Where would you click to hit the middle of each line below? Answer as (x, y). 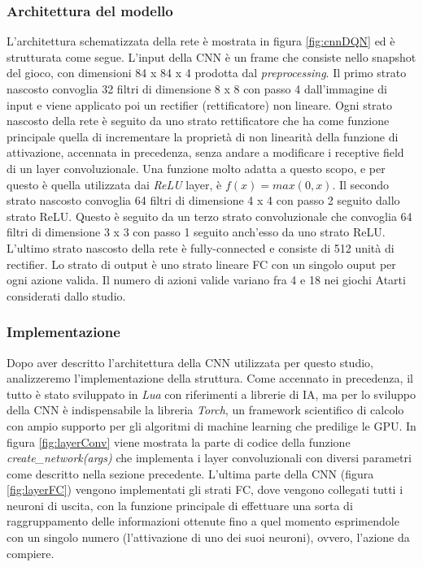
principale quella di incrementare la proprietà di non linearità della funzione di (203, 136)
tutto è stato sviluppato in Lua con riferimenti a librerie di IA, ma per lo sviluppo (211, 394)
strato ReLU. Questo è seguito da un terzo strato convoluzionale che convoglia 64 (209, 216)
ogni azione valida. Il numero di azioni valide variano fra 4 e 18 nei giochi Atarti (206, 280)
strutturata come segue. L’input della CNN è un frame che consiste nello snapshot (211, 56)
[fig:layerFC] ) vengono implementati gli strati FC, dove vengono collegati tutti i (205, 489)
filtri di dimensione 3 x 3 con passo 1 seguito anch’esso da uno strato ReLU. (196, 232)
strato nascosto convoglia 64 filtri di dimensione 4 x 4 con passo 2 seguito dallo (203, 200)
